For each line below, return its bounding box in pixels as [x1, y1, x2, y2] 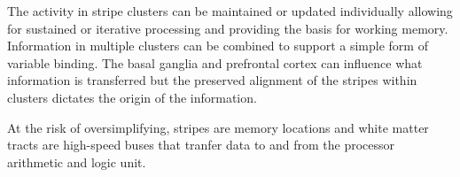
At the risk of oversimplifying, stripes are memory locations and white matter [7, 118, 429, 136]
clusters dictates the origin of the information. [7, 88, 257, 106]
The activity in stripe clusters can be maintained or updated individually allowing [7, 2, 453, 19]
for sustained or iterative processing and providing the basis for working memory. [7, 19, 448, 37]
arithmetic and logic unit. [7, 152, 146, 171]
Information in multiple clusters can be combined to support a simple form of [7, 36, 428, 55]
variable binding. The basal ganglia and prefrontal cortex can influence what [7, 53, 423, 72]
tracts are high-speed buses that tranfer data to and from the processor [7, 135, 395, 154]
